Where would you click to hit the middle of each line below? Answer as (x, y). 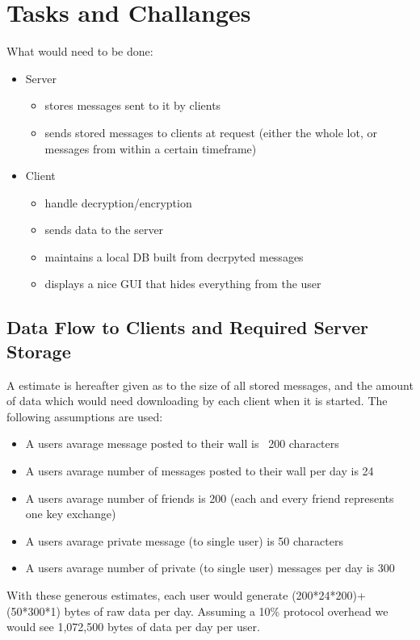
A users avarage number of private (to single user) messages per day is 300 (210, 568)
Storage (39, 351)
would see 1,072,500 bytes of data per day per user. (133, 627)
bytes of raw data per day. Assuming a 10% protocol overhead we (226, 611)
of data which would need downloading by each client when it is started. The (197, 401)
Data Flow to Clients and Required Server (188, 327)
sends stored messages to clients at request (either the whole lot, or (211, 132)
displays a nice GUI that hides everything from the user (183, 284)
